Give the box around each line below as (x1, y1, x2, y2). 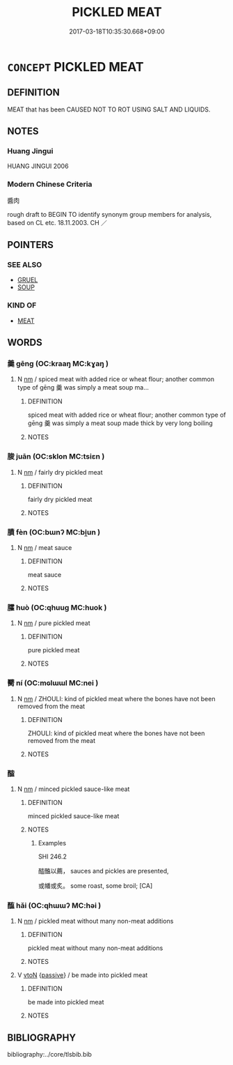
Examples (38, 838, 67, 847)
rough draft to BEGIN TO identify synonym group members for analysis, (7, 210, 212, 218)
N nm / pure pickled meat (17, 619, 90, 627)
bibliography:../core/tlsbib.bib (7, 1050, 93, 1058)
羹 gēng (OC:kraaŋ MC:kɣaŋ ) (7, 359, 109, 369)
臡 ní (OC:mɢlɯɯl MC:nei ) (7, 678, 99, 688)
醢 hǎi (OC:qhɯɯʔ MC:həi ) (7, 901, 102, 910)
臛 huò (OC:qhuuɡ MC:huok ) (7, 602, 107, 612)
